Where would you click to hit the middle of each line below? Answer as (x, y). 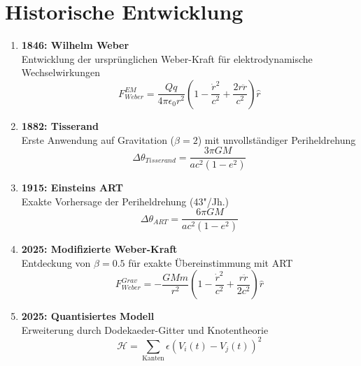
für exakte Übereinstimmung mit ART (211, 262)
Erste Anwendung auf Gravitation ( (98, 139)
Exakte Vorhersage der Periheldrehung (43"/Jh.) (125, 201)
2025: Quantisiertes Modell (88, 316)
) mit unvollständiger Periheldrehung (277, 139)
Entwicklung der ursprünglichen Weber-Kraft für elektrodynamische (167, 58)
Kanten (153, 359)
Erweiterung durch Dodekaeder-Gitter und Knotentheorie (145, 329)
